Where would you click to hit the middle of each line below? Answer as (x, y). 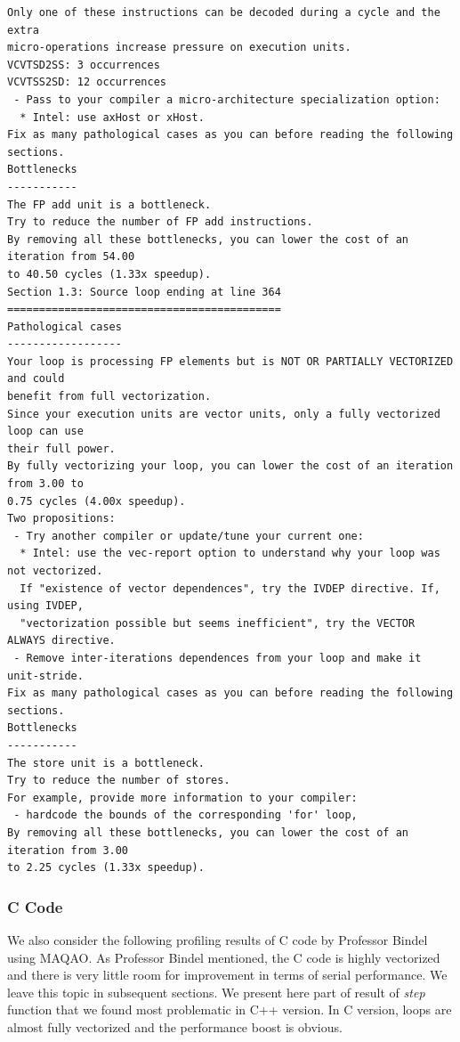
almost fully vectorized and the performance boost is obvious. (175, 1026)
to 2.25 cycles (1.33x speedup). (106, 868)
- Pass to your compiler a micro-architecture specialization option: (227, 99)
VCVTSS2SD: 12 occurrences (87, 82)
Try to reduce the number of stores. (119, 781)
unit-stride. (45, 676)
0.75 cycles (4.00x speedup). (97, 501)
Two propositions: (61, 519)
